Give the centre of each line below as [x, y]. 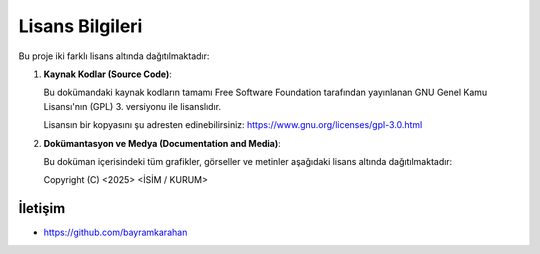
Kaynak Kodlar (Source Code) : [107, 74]
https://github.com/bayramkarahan [115, 232]
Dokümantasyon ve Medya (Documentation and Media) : [162, 143]
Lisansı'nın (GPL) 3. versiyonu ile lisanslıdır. [132, 106]
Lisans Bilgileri [80, 26]
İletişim [42, 208]
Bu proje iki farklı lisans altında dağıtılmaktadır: [114, 56]
